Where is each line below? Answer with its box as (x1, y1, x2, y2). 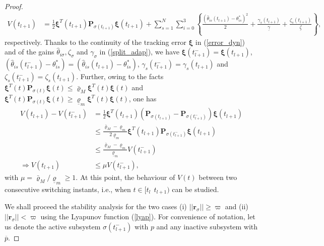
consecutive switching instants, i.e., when (5, 183, 131, 194)
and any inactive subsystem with (156, 221, 258, 231)
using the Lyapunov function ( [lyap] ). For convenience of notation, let (40, 211, 255, 221)
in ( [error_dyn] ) (195, 36, 245, 47)
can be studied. (172, 183, 219, 194)
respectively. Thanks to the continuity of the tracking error (5, 36, 186, 47)
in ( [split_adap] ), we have (99, 46, 179, 57)
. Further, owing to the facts (76, 71, 164, 82)
